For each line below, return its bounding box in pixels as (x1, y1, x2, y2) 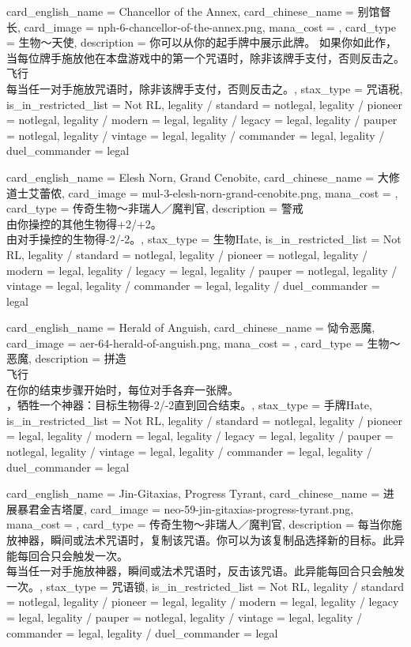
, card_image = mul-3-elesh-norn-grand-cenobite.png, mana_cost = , (62, 184, 398, 201)
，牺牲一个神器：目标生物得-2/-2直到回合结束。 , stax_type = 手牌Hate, (6, 397, 372, 413)
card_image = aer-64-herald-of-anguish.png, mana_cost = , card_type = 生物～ (6, 334, 401, 351)
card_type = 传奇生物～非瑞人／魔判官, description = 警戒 (6, 200, 304, 216)
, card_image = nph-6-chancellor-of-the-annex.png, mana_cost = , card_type (17, 18, 396, 35)
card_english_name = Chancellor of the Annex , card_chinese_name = (6, 3, 354, 19)
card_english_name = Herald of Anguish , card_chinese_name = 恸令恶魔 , (6, 319, 375, 336)
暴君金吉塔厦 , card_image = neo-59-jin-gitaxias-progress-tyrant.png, (17, 500, 354, 517)
